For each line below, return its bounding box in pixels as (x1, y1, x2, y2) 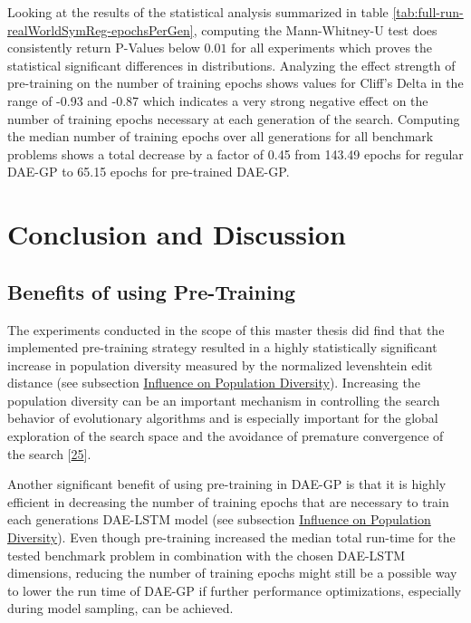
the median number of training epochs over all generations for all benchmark (7, 127, 434, 146)
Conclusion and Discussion (7, 216, 346, 253)
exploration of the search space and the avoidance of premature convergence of (7, 427, 444, 446)
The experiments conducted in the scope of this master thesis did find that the (7, 320, 445, 339)
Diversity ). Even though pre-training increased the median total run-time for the (7, 528, 456, 547)
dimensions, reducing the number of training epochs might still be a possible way (7, 563, 457, 582)
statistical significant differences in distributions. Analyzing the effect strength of (7, 55, 456, 74)
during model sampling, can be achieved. (7, 599, 234, 618)
